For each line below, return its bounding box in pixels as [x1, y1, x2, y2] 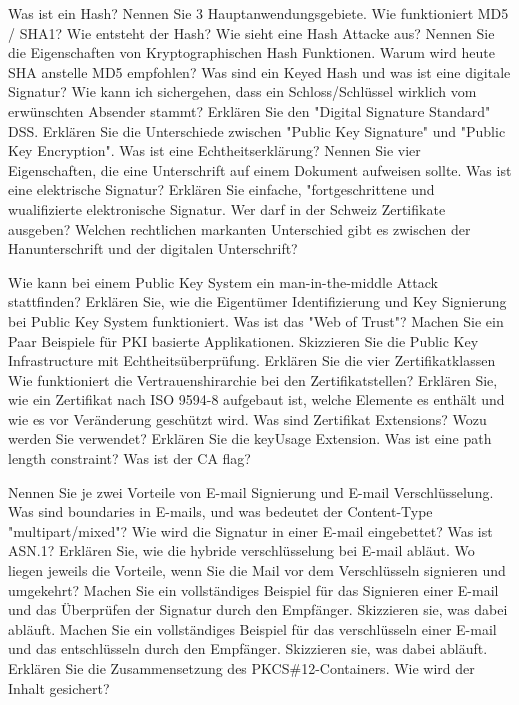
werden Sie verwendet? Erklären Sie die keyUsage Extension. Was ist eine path [8, 428, 492, 449]
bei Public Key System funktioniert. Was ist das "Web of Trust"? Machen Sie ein [8, 310, 504, 331]
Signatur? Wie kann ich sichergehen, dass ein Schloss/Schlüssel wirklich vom [8, 81, 477, 102]
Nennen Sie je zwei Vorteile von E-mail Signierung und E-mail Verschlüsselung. [8, 481, 494, 502]
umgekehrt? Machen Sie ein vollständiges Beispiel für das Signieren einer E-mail [8, 579, 499, 600]
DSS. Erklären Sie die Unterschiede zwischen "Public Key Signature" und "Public [8, 120, 506, 141]
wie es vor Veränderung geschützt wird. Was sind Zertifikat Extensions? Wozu [8, 408, 487, 429]
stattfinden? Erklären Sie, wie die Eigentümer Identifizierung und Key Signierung [8, 291, 507, 312]
